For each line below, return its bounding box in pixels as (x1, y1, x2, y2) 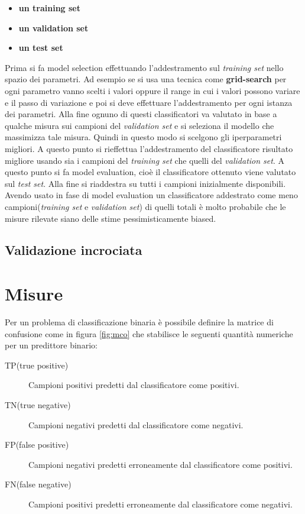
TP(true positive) (5, 358, 69, 371)
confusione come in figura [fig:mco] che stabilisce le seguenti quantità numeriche (5, 327, 293, 340)
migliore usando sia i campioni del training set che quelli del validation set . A (5, 154, 284, 166)
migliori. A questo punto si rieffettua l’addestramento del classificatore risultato (5, 142, 293, 154)
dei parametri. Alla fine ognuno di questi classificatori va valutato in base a (5, 108, 277, 120)
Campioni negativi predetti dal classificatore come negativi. (28, 418, 244, 431)
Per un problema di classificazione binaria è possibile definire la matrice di (5, 316, 274, 328)
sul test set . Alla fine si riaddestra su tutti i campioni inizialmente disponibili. (5, 177, 286, 189)
